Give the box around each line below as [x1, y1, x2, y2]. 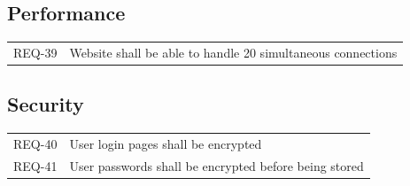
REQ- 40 [13, 135, 58, 152]
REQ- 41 [13, 156, 58, 174]
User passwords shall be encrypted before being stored [69, 156, 364, 174]
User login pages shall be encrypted [69, 135, 262, 152]
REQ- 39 [13, 43, 58, 61]
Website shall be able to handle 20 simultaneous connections [69, 43, 398, 61]
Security [7, 90, 84, 118]
